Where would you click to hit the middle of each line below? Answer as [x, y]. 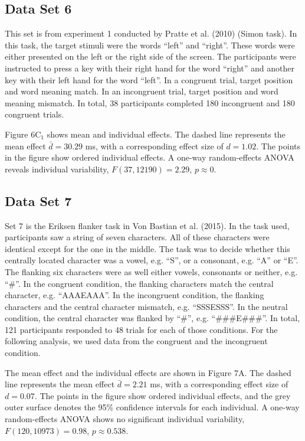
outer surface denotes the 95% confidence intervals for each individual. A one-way [152, 407]
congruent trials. [35, 114]
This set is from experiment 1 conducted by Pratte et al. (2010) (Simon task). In [151, 33]
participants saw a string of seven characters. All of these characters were [137, 237]
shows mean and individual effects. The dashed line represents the [166, 134]
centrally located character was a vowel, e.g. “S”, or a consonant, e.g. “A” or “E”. [152, 260]
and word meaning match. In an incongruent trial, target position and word [142, 91]
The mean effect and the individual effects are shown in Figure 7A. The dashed [148, 372]
